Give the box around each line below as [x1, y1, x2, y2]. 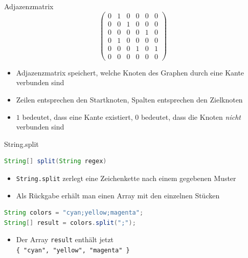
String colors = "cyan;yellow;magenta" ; [4, 209, 144, 217]
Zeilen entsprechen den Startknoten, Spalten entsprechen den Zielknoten [16, 94, 243, 105]
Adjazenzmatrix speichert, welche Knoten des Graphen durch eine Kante [16, 67, 244, 78]
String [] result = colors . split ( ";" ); [4, 219, 136, 226]
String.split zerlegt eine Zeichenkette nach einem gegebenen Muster [16, 173, 236, 183]
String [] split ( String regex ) [4, 158, 107, 165]
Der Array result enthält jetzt [16, 234, 114, 245]
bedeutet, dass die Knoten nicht [141, 111, 241, 122]
